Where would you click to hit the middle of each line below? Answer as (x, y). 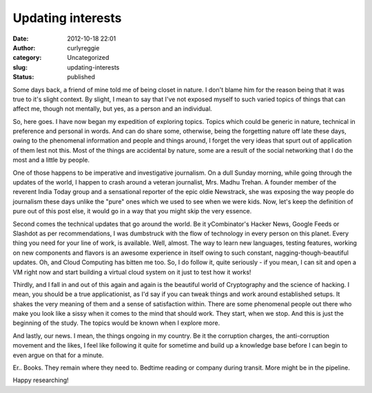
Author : (24, 47)
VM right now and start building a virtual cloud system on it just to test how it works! (132, 272)
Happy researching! (41, 380)
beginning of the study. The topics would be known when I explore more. (116, 323)
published (81, 77)
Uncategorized (88, 58)
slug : (20, 67)
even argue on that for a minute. (58, 355)
